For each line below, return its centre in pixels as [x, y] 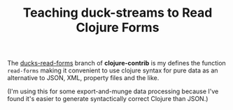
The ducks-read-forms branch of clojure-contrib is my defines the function [116, 63]
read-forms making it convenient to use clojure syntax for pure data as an [113, 70]
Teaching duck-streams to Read [118, 13]
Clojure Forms [118, 28]
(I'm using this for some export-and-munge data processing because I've [113, 91]
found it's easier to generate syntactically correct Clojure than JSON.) [108, 99]
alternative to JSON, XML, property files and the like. [83, 78]
